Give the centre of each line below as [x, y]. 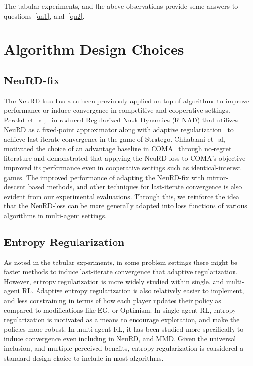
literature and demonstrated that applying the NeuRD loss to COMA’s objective [125, 158]
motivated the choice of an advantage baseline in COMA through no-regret [118, 148]
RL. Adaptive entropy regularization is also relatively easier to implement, [133, 291]
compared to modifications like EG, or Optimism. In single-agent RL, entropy [120, 310]
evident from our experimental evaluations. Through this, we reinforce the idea [122, 196]
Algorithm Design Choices [94, 49]
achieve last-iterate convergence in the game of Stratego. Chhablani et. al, [115, 139]
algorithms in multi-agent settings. [56, 215]
